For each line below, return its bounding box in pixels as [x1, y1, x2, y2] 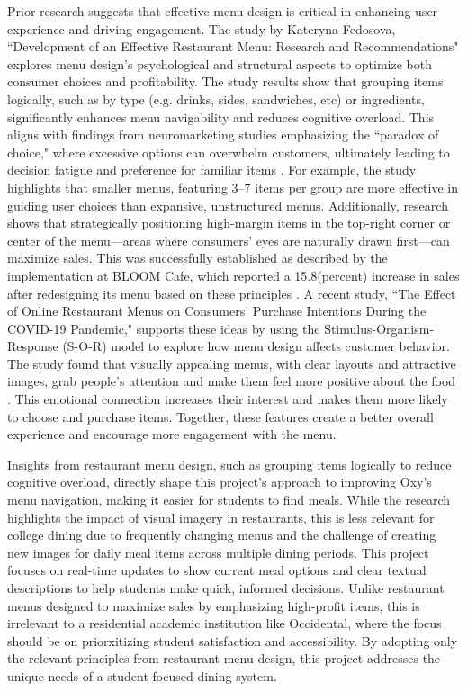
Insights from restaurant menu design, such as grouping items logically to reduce [7, 454, 452, 473]
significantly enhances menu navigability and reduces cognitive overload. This [7, 107, 435, 126]
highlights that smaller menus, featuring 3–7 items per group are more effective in [7, 177, 459, 196]
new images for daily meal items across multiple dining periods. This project [7, 543, 429, 561]
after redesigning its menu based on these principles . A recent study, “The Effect [7, 283, 456, 302]
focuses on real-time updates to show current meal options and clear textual [7, 561, 427, 579]
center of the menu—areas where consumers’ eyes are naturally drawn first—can [7, 230, 450, 249]
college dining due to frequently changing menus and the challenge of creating [7, 525, 436, 544]
